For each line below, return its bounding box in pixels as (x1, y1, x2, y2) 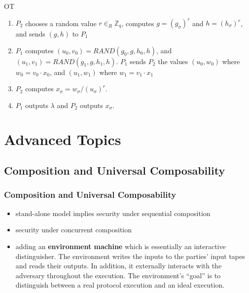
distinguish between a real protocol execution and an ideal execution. (15, 280, 225, 290)
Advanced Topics (4, 129, 121, 149)
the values (158, 56, 188, 66)
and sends (15, 29, 45, 39)
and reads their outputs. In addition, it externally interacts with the (15, 260, 222, 271)
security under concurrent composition (15, 224, 132, 235)
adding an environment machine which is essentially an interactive (15, 241, 226, 251)
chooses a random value (25, 18, 97, 28)
